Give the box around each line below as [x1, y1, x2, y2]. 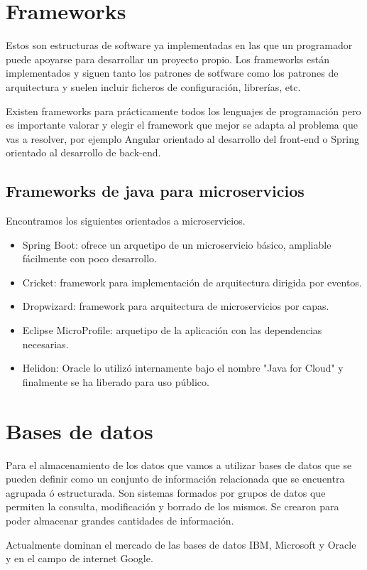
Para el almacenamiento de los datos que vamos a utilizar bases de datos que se [6, 457, 352, 472]
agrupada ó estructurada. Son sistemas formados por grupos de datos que [6, 485, 326, 500]
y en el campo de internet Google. [6, 551, 153, 566]
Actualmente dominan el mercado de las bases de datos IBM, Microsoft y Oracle [6, 537, 356, 552]
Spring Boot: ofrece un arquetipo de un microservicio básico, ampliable [22, 237, 332, 252]
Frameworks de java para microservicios [6, 180, 305, 202]
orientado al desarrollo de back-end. [6, 145, 161, 160]
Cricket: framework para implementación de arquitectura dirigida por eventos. [22, 274, 362, 289]
